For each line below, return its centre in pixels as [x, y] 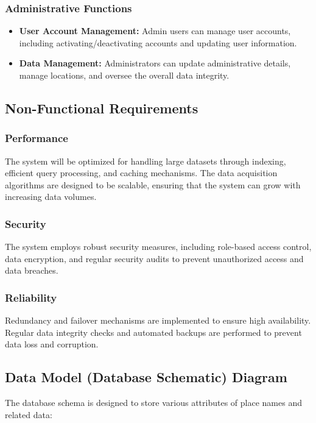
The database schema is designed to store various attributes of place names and [153, 403]
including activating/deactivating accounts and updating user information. [158, 42]
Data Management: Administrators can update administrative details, [155, 63]
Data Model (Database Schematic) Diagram [146, 377]
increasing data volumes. [51, 197]
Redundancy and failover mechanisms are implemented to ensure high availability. [158, 320]
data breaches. [32, 270]
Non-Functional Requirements [102, 108]
